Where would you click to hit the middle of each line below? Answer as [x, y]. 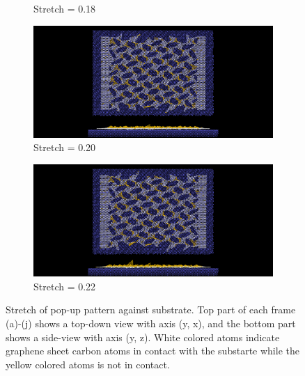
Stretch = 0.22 [65, 286]
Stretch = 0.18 [65, 8]
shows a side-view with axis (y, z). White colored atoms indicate [143, 337]
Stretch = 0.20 [65, 147]
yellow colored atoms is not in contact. [88, 364]
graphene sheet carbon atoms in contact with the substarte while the [152, 351]
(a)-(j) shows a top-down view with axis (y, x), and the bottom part [151, 323]
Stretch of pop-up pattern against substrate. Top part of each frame [151, 310]
